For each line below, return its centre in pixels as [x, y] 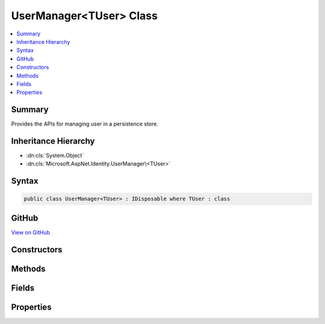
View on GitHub [31, 232]
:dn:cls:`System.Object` [55, 156]
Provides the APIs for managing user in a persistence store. [85, 124]
